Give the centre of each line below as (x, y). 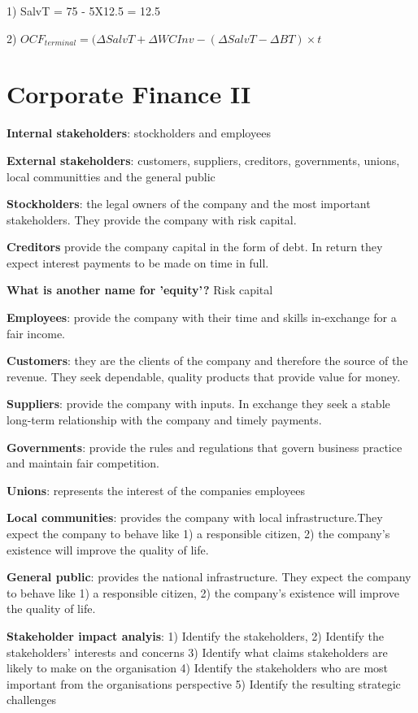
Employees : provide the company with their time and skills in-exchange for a (202, 317)
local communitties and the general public (111, 176)
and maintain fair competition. (83, 463)
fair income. (36, 333)
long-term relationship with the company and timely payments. (164, 420)
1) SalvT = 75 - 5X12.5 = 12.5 (83, 11)
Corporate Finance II (129, 94)
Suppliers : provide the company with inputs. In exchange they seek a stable (198, 404)
